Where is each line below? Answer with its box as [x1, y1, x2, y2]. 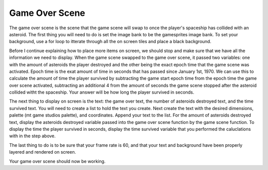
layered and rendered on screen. [9, 149, 76, 155]
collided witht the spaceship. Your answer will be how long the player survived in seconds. [9, 89, 195, 95]
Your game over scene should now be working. [9, 158, 106, 164]
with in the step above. [9, 133, 56, 139]
